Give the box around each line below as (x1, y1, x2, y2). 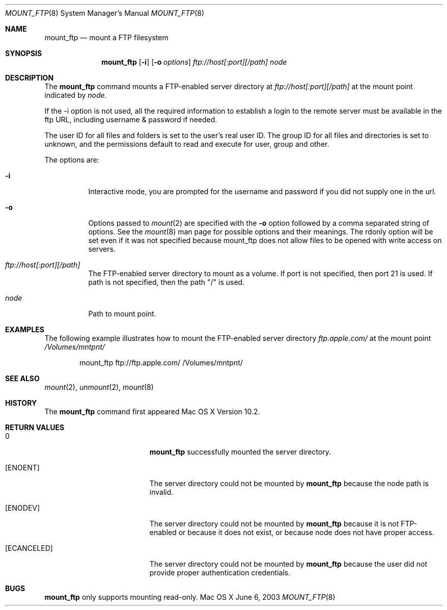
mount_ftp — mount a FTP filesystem (44, 33, 169, 42)
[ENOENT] (5, 463, 40, 472)
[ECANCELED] (5, 544, 53, 552)
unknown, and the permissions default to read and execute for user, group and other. (44, 140, 329, 148)
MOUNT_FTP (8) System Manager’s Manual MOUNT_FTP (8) (5, 9, 205, 17)
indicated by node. (44, 91, 107, 99)
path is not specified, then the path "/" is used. (88, 278, 245, 286)
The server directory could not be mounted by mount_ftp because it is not (149, 519, 399, 528)
